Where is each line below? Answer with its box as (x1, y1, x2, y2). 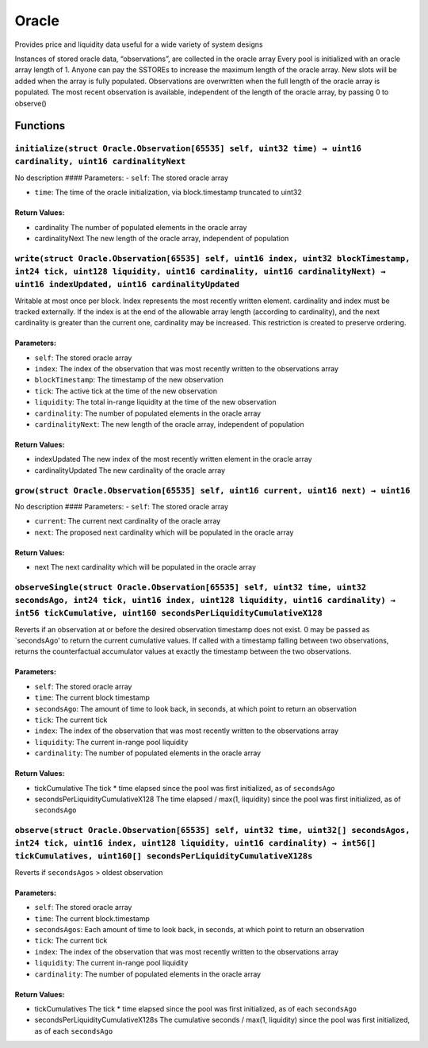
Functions (14, 119, 66, 132)
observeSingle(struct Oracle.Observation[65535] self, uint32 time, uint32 (14, 582, 367, 593)
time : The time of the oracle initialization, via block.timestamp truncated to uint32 (34, 187, 302, 198)
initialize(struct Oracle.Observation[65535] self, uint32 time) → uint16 (14, 144, 362, 154)
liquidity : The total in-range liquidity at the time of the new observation (34, 397, 277, 407)
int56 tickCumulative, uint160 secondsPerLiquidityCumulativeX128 (14, 608, 323, 619)
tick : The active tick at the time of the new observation (34, 386, 218, 396)
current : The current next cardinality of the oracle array (34, 516, 221, 526)
